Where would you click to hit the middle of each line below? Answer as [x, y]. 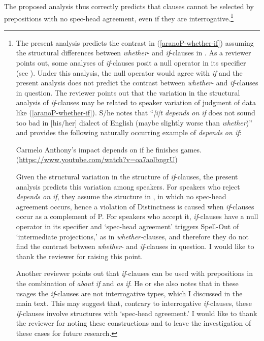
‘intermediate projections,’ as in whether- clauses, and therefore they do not [132, 236]
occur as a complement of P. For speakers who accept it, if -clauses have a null [137, 216]
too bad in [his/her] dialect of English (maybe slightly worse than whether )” [134, 122]
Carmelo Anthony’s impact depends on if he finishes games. [109, 149]
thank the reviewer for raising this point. [79, 256]
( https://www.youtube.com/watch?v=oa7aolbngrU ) [97, 159]
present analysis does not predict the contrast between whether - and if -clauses [137, 83]
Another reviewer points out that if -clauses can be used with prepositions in [134, 273]
